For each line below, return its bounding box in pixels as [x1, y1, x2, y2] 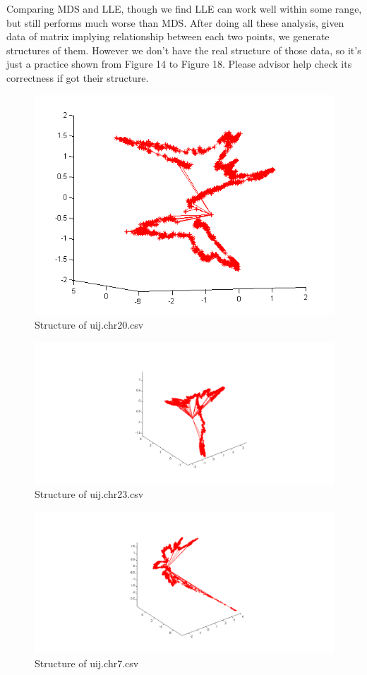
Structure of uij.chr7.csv [35, 655, 139, 670]
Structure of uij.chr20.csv [35, 317, 144, 332]
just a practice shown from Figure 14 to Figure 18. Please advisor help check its [6, 56, 352, 71]
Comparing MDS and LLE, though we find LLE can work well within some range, [6, 1, 362, 16]
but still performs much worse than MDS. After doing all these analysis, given [6, 15, 344, 30]
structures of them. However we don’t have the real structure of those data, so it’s [6, 42, 361, 57]
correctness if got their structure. [6, 70, 149, 85]
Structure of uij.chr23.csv [35, 487, 144, 501]
